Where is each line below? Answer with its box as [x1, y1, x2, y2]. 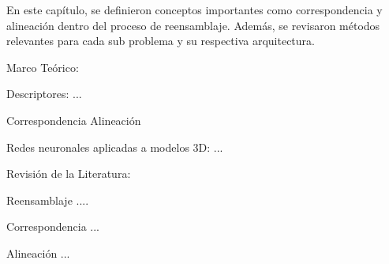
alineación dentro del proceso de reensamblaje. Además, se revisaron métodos [6, 17, 380, 33]
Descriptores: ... [6, 85, 82, 102]
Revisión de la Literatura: [6, 165, 131, 182]
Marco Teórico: [6, 58, 79, 75]
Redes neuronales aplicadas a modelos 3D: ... [6, 138, 223, 155]
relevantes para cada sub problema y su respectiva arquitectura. [6, 32, 315, 49]
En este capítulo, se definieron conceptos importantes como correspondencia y [6, 2, 383, 17]
